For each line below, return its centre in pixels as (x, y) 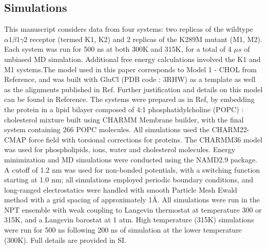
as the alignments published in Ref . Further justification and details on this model (133, 89)
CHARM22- (231, 129)
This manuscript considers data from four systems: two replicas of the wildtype (129, 29)
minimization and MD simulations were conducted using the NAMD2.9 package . (131, 159)
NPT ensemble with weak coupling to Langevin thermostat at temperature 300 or (133, 209)
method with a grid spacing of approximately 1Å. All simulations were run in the (132, 200)
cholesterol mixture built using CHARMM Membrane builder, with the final (124, 119)
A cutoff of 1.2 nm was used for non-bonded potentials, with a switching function (132, 169)
